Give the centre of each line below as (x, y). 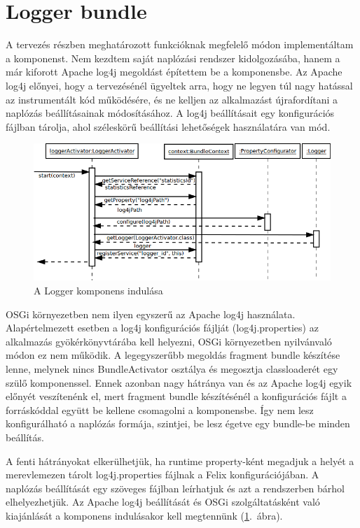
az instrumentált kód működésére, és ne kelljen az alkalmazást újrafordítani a (172, 99)
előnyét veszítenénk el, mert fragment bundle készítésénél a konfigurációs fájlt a (176, 396)
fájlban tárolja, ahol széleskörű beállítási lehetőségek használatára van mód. (168, 126)
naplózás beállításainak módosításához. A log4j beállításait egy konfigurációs (170, 113)
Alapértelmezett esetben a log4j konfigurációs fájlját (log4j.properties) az (162, 328)
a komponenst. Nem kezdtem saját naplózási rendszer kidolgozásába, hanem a (173, 58)
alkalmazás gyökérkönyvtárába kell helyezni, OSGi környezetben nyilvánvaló (169, 341)
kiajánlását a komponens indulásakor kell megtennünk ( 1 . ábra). (144, 515)
